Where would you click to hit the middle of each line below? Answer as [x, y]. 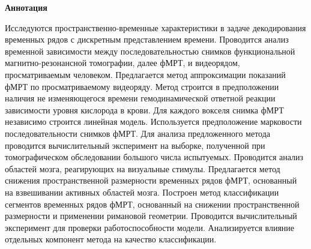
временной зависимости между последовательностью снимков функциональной [150, 51]
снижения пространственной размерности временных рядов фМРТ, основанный [151, 180]
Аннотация [26, 7]
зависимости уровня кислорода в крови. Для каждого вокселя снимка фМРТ [144, 109]
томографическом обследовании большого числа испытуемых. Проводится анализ [154, 157]
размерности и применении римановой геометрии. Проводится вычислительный [151, 216]
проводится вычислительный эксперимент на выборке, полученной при [135, 145]
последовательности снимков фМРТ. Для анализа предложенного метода [138, 133]
